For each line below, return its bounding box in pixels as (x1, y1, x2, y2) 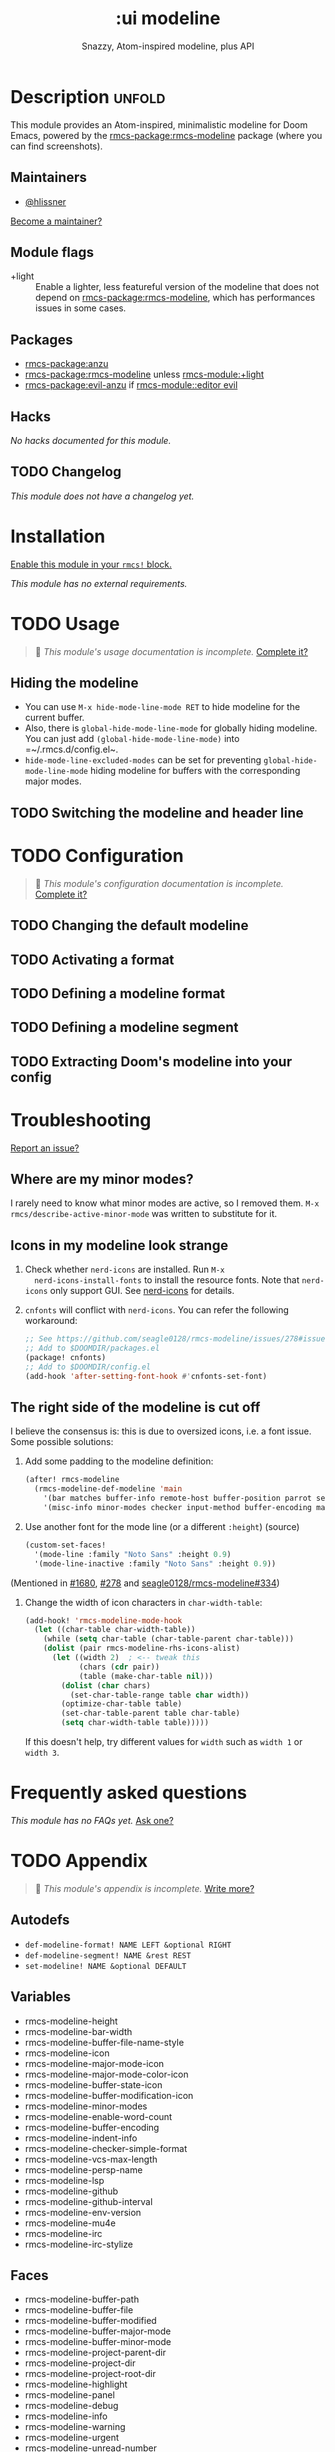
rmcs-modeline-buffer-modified (24, 2315, 157, 2327)
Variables (10, 1988, 72, 2006)
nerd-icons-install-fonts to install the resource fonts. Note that (34, 1274, 300, 1286)
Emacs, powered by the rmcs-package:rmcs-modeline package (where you (10, 129, 323, 141)
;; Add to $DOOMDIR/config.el (24, 1362, 152, 1372)
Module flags (10, 243, 95, 261)
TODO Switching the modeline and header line (10, 804, 304, 821)
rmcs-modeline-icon (24, 2047, 110, 2059)
